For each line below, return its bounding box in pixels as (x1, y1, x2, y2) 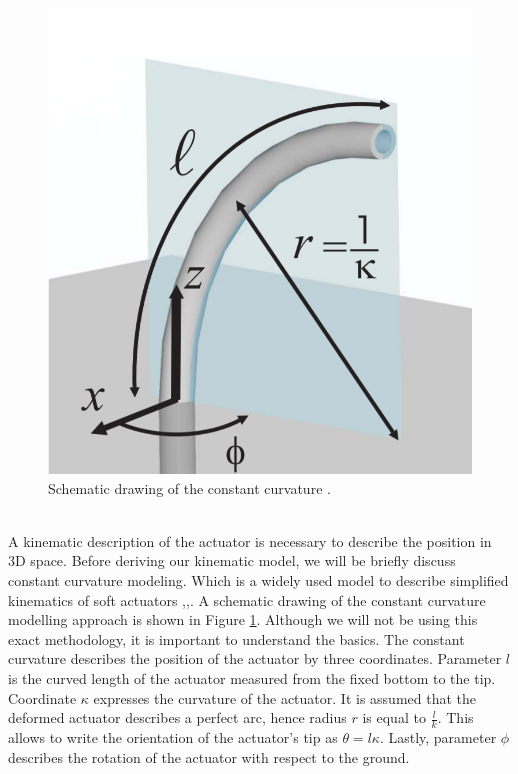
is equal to (362, 707, 426, 728)
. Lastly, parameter (379, 727, 497, 748)
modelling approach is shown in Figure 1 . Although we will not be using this (8, 609, 478, 630)
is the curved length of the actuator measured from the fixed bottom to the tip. (8, 668, 496, 689)
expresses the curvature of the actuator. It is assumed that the (93, 687, 476, 708)
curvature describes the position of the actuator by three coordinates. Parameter (8, 648, 502, 669)
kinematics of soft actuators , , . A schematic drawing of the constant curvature (8, 589, 486, 610)
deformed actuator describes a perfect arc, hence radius (8, 707, 347, 728)
